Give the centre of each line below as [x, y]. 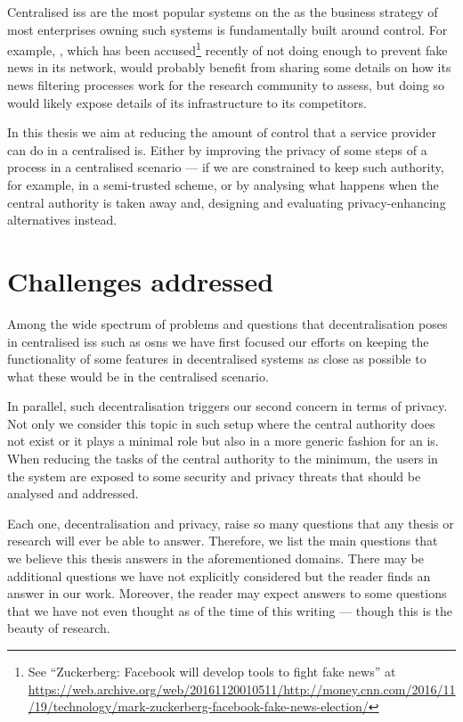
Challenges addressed [141, 280]
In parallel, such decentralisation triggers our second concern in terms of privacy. [227, 406]
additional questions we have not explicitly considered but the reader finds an [219, 575]
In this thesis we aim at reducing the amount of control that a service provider [222, 132]
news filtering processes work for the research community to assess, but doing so [226, 85]
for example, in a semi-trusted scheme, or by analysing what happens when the [223, 185]
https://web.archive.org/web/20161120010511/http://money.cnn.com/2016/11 [242, 689]
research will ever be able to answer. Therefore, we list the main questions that [223, 541]
